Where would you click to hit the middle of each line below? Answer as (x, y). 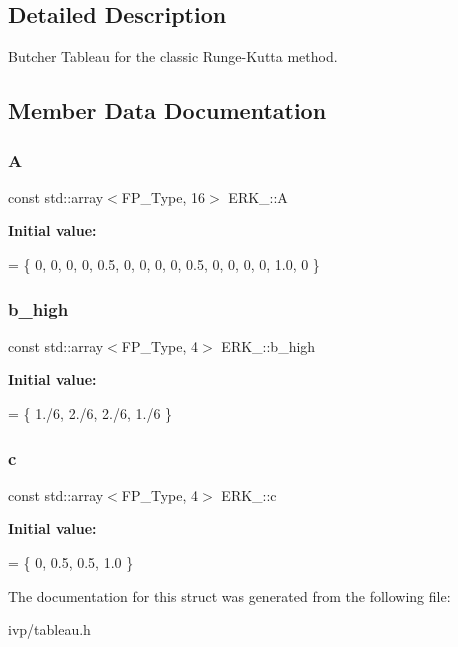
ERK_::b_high (268, 345)
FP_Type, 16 (163, 196)
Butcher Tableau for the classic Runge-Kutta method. (173, 56)
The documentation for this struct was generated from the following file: (229, 595)
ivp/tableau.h (49, 629)
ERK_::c (249, 494)
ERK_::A (258, 196)
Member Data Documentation (167, 110)
